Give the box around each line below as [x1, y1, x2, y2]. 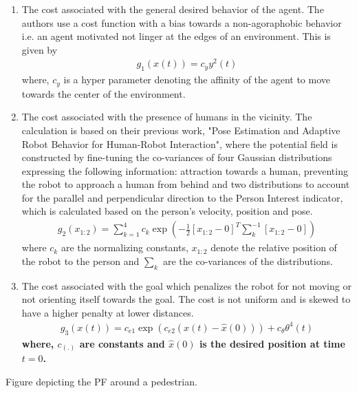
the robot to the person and [21, 253, 140, 268]
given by [21, 42, 58, 56]
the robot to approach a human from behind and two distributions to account [21, 177, 350, 191]
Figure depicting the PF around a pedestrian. [6, 374, 197, 388]
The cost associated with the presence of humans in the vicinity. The [21, 109, 312, 124]
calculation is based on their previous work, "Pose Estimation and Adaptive [21, 123, 340, 137]
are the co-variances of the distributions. [162, 253, 333, 268]
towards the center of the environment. [21, 86, 186, 100]
